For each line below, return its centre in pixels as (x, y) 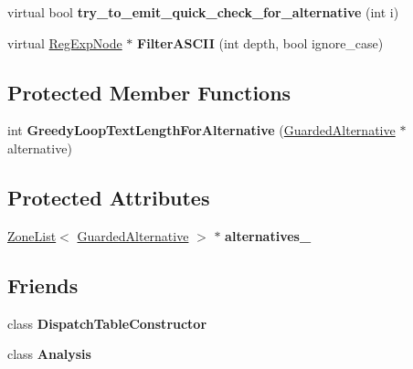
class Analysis (49, 354)
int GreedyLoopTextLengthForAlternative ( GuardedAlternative (201, 130)
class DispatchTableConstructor (107, 323)
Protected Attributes (109, 197)
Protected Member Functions (149, 92)
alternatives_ (268, 235)
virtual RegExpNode (65, 42)
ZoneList (32, 235)
